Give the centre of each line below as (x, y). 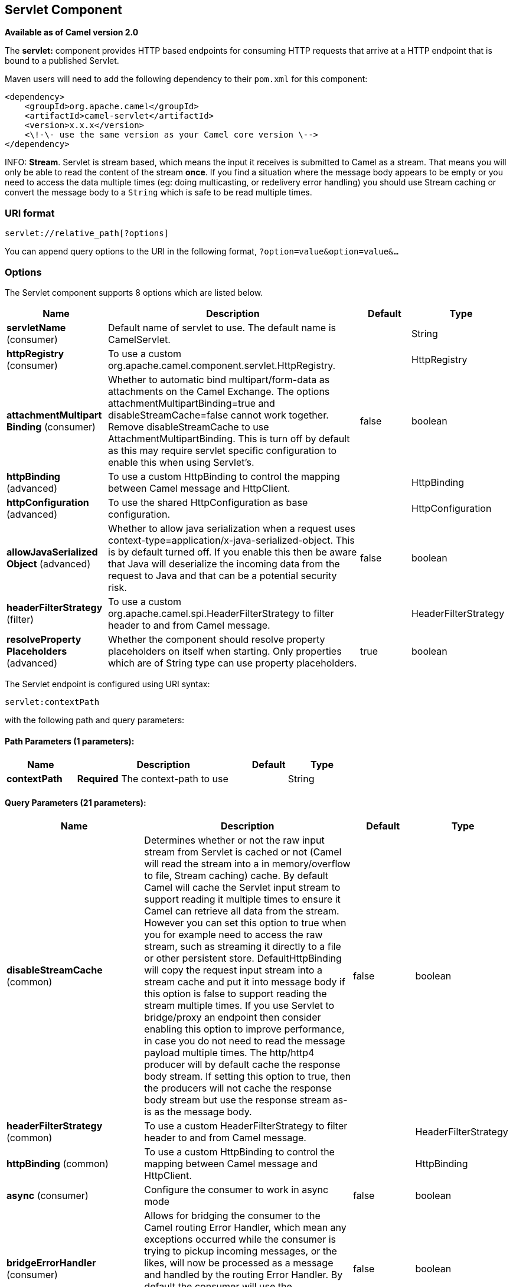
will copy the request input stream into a (233, 970)
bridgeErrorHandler (51, 1263)
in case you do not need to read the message (245, 1041)
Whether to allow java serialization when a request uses (232, 528)
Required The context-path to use (153, 779)
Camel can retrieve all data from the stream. (242, 911)
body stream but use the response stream (237, 1100)
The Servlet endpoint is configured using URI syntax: (107, 684)
